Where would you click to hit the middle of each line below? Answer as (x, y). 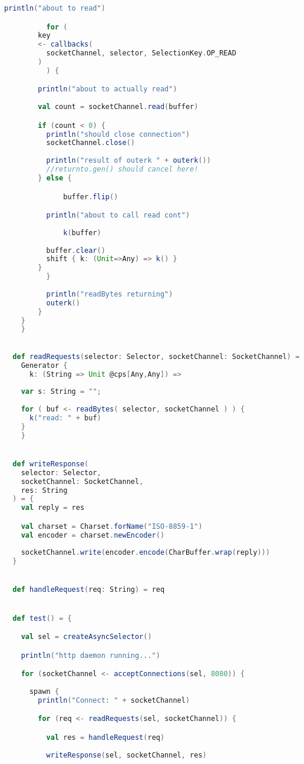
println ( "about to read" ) (55, 8)
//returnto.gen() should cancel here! (122, 169)
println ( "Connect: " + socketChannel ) (114, 700)
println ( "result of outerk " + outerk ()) (128, 161)
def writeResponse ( (51, 464)
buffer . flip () (91, 197)
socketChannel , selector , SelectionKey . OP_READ (141, 53)
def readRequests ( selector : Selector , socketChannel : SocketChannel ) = (156, 356)
